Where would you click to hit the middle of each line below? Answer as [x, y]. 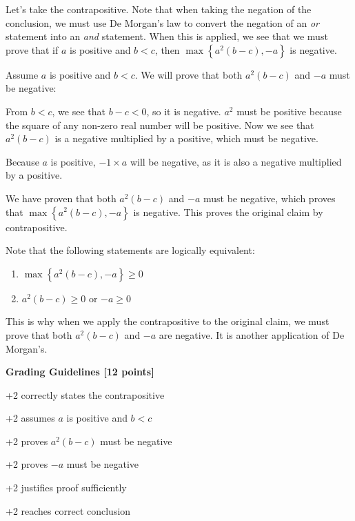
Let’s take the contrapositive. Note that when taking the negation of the [159, 9]
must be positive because [289, 111]
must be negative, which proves [269, 198]
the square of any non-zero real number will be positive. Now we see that [160, 125]
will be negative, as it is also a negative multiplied [236, 161]
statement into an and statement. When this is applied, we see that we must [167, 36]
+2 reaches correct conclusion [68, 510]
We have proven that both [61, 198]
